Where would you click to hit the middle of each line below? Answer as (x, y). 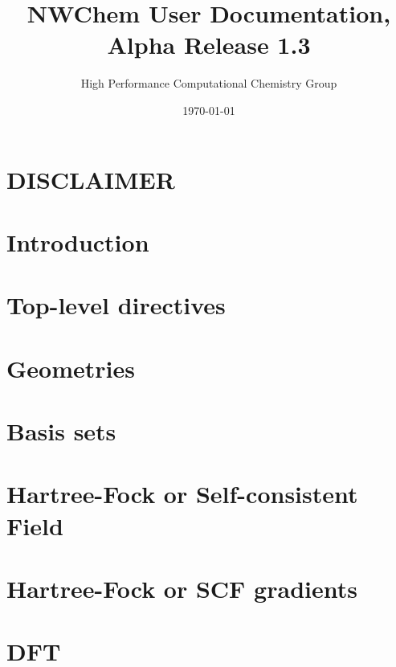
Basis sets (61, 431)
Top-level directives (116, 305)
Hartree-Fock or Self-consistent (182, 494)
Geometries (71, 368)
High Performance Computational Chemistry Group (209, 83)
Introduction (78, 241)
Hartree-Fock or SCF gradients (182, 588)
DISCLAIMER (91, 179)
